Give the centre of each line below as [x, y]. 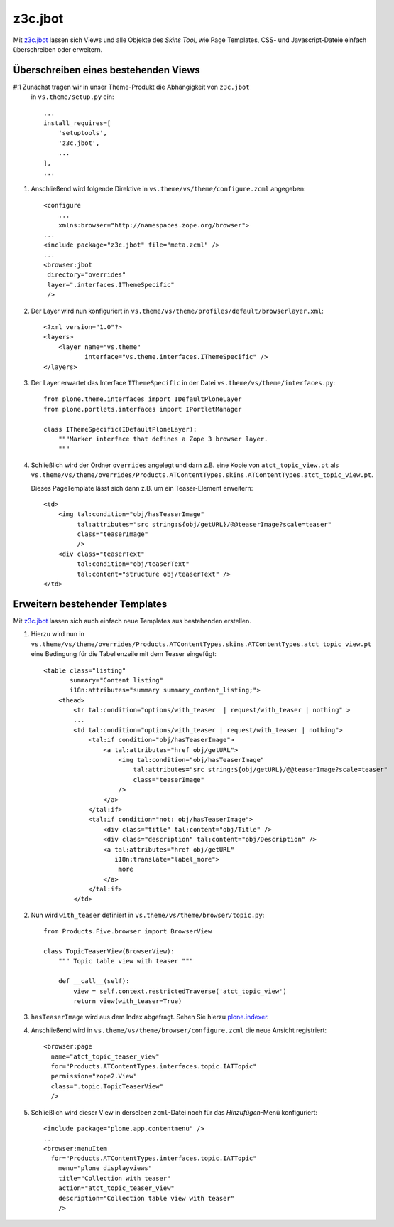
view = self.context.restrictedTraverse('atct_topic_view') [180, 991]
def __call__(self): [94, 981]
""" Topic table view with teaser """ [126, 961]
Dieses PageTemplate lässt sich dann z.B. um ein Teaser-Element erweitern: [142, 488]
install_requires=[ [77, 123]
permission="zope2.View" [94, 1076]
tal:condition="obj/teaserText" [133, 564]
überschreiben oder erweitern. [58, 49]
